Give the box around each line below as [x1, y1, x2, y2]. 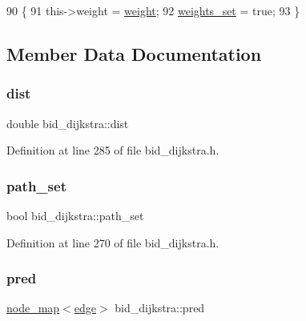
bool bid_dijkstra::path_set [6, 207, 144, 223]
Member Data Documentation [6, 41, 262, 66]
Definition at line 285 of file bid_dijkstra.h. [6, 142, 219, 158]
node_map [6, 299, 60, 316]
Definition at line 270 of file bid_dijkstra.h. [6, 234, 219, 251]
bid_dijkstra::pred [115, 299, 205, 316]
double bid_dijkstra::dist [6, 114, 129, 131]
